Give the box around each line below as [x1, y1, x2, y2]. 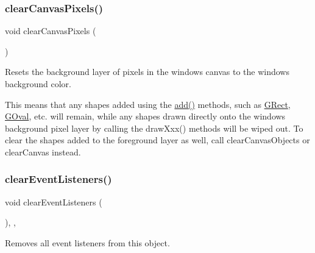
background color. [5, 77, 71, 90]
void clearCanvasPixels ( [5, 24, 96, 37]
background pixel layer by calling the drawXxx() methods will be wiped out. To [5, 121, 303, 134]
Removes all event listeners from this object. [5, 236, 170, 249]
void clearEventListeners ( [5, 195, 102, 208]
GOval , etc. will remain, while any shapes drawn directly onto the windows [5, 110, 286, 123]
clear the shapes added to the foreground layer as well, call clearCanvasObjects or [5, 134, 310, 146]
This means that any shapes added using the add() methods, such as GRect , [5, 98, 291, 110]
